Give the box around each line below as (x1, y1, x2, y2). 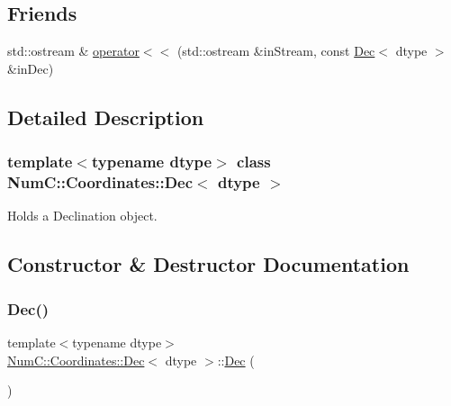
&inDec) (7, 59, 54, 77)
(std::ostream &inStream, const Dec (176, 41, 375, 60)
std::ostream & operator (7, 41, 140, 60)
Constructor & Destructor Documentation (7, 250, 410, 278)
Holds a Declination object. (7, 206, 158, 225)
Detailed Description (7, 103, 204, 131)
